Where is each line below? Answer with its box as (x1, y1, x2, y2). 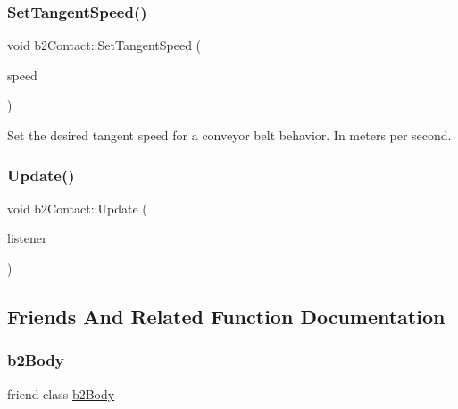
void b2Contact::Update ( (7, 198, 147, 217)
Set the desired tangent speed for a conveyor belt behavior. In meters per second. (7, 126, 452, 144)
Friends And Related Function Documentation (7, 302, 446, 330)
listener (7, 229, 47, 247)
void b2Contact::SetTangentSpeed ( (7, 36, 202, 54)
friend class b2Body (7, 384, 115, 403)
